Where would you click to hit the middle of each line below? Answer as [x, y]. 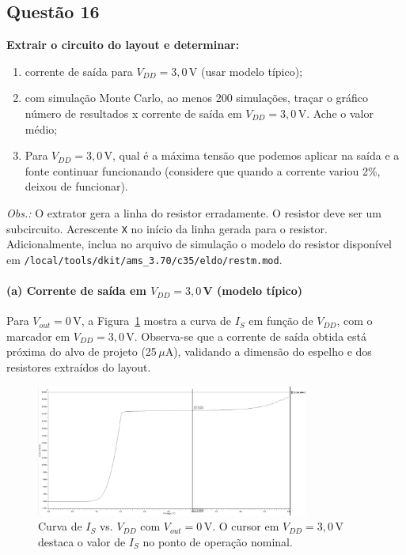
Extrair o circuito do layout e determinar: [123, 45]
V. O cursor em [241, 526]
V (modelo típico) [253, 291]
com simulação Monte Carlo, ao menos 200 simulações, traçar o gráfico [197, 98]
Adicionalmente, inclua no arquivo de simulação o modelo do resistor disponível [199, 244]
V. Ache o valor [336, 113]
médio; [41, 128]
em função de [281, 321]
